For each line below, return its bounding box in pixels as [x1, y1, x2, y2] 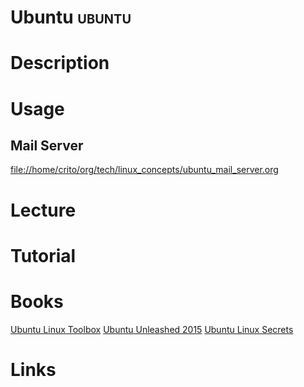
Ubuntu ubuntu [10, 6, 132, 29]
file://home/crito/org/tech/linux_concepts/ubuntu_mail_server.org [10, 164, 279, 176]
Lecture [10, 199, 77, 221]
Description [10, 52, 110, 75]
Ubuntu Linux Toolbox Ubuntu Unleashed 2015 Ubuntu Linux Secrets [10, 323, 294, 335]
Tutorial [10, 244, 77, 267]
